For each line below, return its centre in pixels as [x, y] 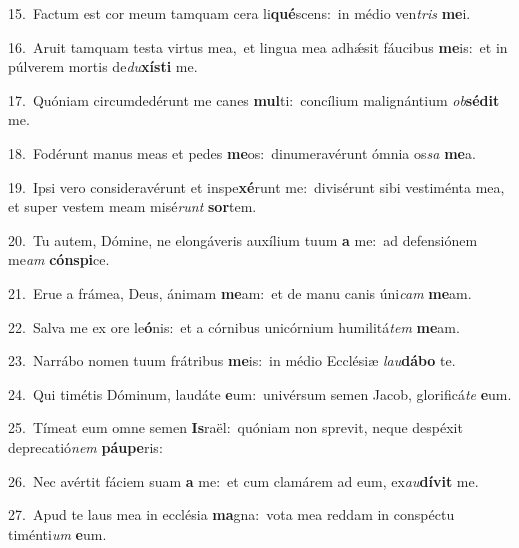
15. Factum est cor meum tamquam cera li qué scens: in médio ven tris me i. [239, 13]
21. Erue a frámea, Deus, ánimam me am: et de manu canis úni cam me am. [240, 292]
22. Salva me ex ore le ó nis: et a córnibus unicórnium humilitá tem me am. [234, 326]
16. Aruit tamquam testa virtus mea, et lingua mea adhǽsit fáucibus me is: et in [258, 46]
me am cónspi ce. [59, 259]
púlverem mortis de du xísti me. [103, 66]
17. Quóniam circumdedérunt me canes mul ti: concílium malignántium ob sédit [254, 99]
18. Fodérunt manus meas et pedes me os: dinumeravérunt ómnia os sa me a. [242, 152]
